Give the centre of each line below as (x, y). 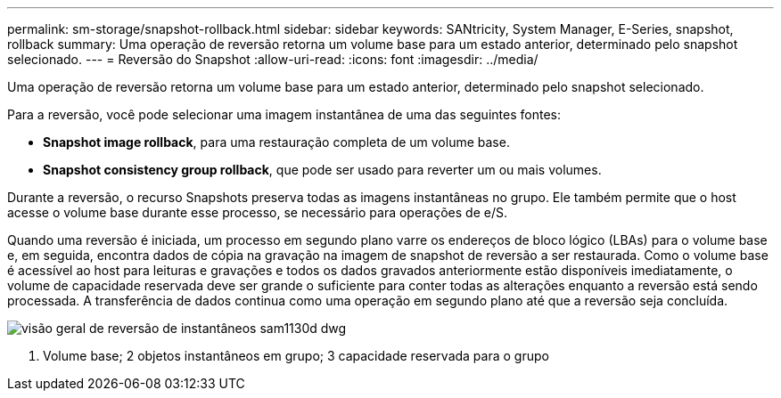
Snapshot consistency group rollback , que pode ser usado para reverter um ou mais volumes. (322, 170)
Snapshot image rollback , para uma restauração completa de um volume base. (276, 142)
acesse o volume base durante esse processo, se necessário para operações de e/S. (257, 212)
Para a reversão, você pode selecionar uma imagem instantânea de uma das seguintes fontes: (284, 114)
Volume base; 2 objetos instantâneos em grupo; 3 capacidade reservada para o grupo (296, 356)
